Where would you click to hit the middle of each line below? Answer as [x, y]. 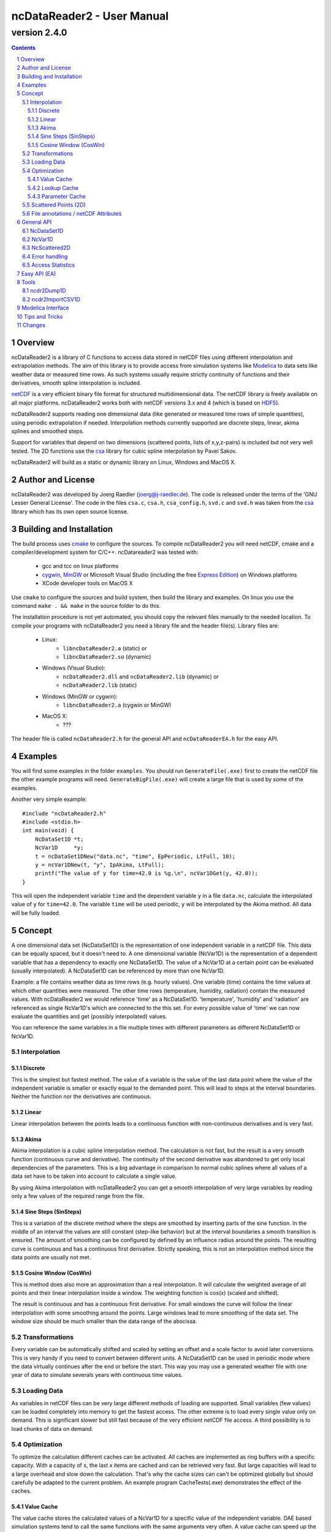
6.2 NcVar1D [38, 239]
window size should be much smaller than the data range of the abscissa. [104, 1321]
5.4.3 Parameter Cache [57, 197]
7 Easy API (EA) [36, 273]
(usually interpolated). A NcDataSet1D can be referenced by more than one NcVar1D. [118, 971]
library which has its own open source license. [70, 511]
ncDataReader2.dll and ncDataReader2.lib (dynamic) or [141, 677]
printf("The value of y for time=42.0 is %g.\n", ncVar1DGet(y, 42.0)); [146, 874]
